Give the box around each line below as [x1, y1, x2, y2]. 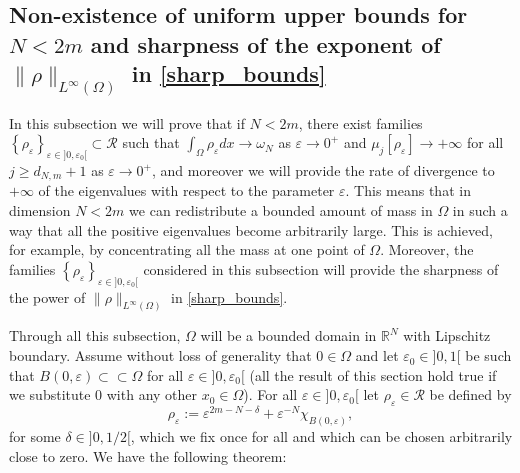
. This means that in [345, 180, 471, 201]
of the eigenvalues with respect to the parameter [38, 180, 335, 201]
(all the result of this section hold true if [249, 364, 497, 385]
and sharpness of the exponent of [90, 28, 441, 59]
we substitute [9, 384, 91, 405]
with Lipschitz [403, 325, 491, 346]
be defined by [429, 384, 512, 405]
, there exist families [298, 112, 423, 133]
